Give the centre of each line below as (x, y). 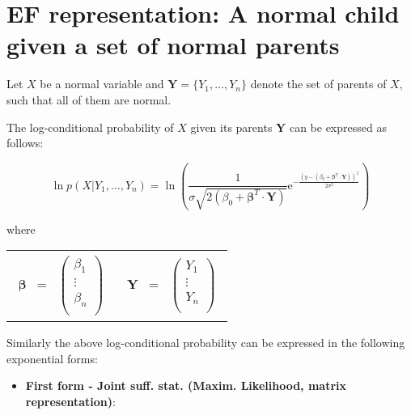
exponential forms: (52, 358)
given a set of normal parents (173, 45)
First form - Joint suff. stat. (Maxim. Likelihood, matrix (186, 385)
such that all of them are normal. (89, 99)
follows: (25, 143)
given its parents (231, 127)
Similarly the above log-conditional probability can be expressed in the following (206, 343)
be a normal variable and (102, 84)
